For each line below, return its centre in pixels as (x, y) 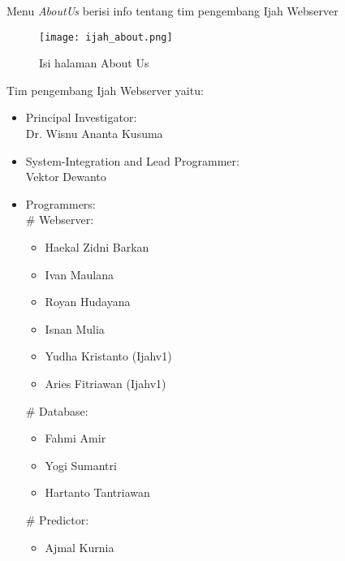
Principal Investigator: (81, 117)
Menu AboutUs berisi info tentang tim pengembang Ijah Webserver (172, 11)
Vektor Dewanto (66, 177)
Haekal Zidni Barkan (97, 247)
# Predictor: (57, 519)
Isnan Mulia (75, 328)
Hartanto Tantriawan (97, 492)
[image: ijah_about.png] (106, 37)
